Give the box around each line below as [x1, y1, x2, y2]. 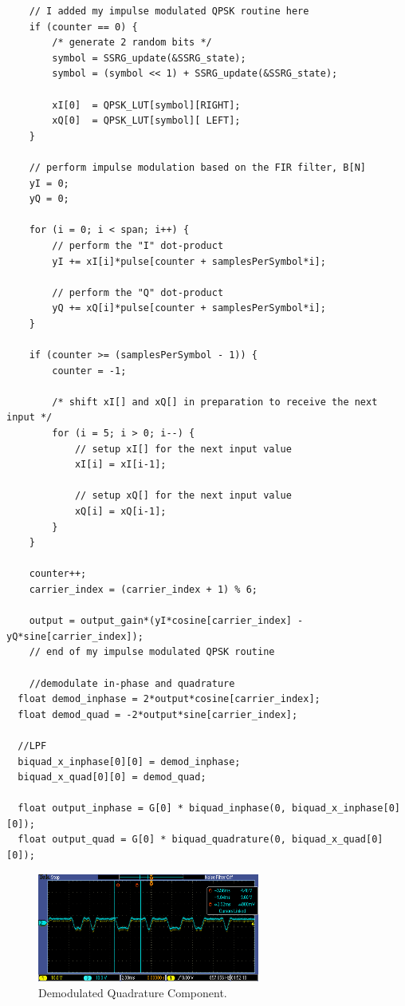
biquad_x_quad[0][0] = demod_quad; [18, 771, 206, 783]
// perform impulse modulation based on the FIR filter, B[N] [29, 161, 367, 173]
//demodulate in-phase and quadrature [29, 677, 235, 689]
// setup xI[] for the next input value [74, 443, 292, 455]
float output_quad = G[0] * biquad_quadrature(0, [18, 834, 286, 846]
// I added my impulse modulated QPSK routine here [29, 6, 309, 17]
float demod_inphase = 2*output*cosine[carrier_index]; [18, 693, 320, 705]
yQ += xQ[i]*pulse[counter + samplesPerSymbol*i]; [52, 302, 326, 314]
